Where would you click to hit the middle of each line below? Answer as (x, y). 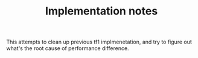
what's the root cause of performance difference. (68, 48)
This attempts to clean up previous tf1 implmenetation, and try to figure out (99, 42)
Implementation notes (101, 11)
